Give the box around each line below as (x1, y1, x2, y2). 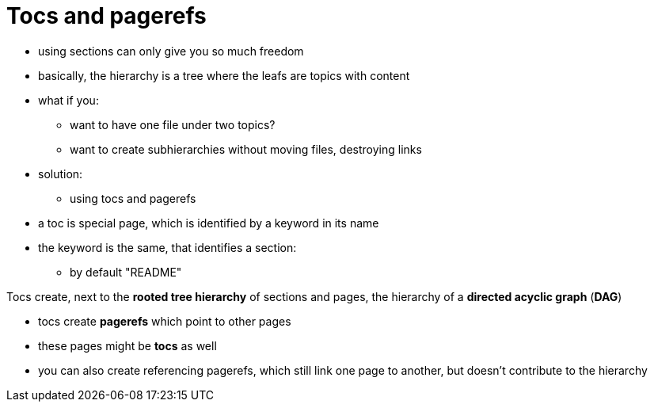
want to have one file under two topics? (70, 117, 276, 132)
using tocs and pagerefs (70, 191, 196, 205)
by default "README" (70, 265, 182, 279)
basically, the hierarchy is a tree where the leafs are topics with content (38, 68, 410, 82)
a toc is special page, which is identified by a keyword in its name (38, 215, 379, 230)
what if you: (38, 93, 99, 107)
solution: (38, 166, 83, 181)
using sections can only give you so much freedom (38, 44, 304, 58)
